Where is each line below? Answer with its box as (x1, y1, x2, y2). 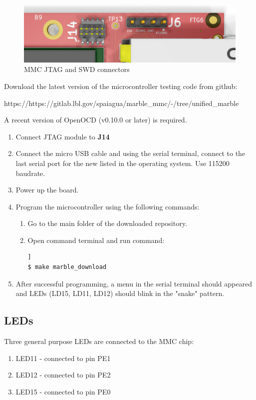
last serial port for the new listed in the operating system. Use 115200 (15, 157, 230, 168)
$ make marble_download (27, 263, 107, 271)
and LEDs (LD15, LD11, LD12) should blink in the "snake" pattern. (15, 288, 225, 298)
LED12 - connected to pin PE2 (15, 369, 111, 380)
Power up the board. (15, 184, 79, 195)
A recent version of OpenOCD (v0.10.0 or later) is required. (4, 114, 187, 125)
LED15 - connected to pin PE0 (15, 386, 111, 396)
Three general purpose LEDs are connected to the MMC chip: (4, 336, 194, 346)
